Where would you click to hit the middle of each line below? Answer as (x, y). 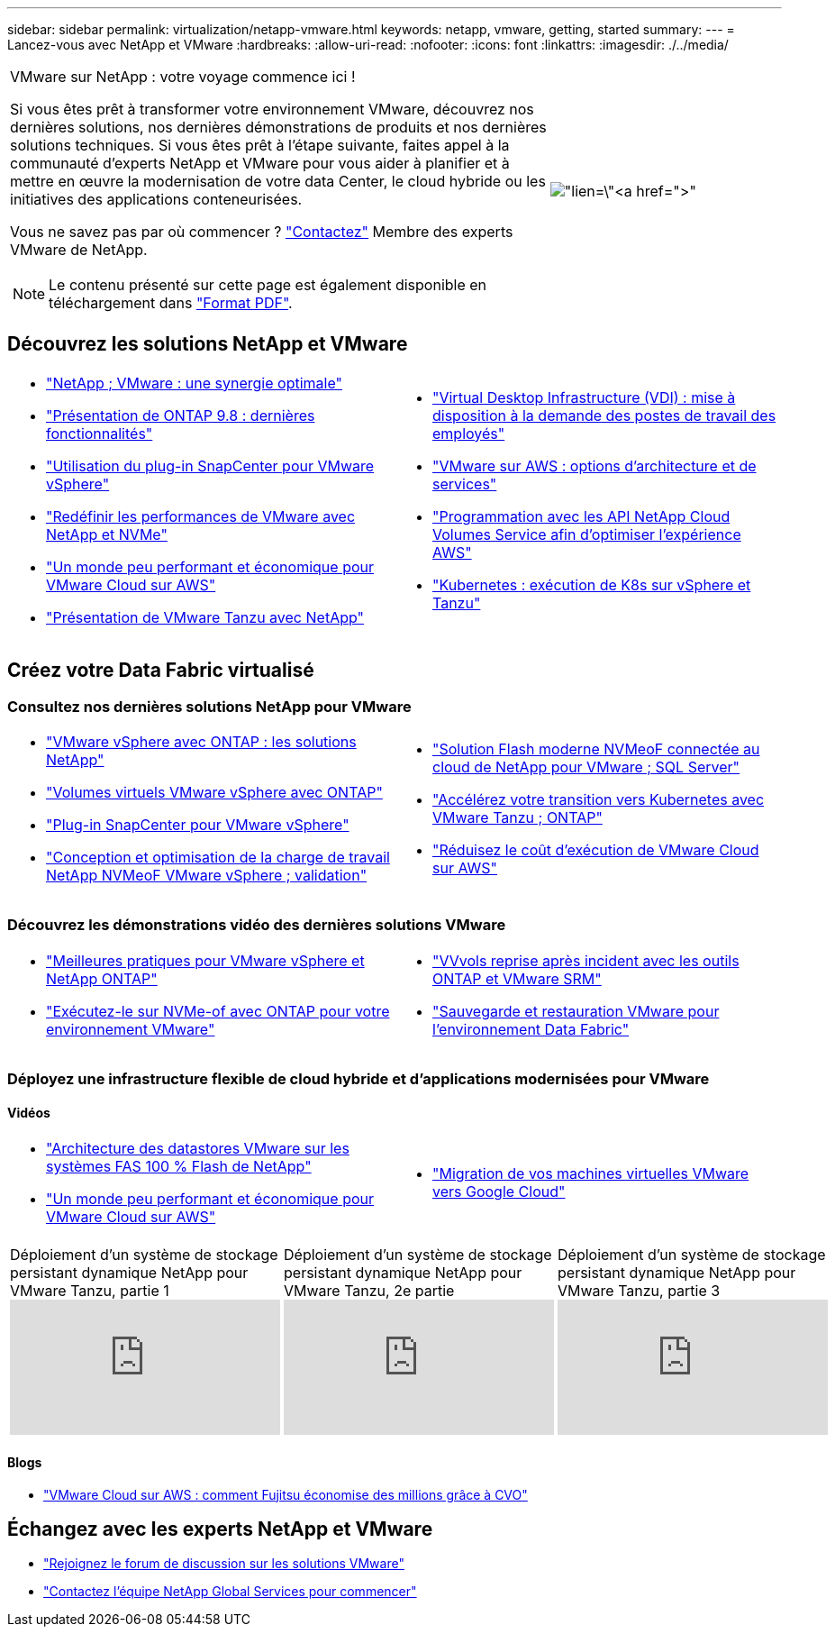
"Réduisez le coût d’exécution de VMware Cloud (596, 850)
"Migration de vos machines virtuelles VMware (591, 1174)
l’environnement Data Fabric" (531, 1029)
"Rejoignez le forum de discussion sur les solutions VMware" (224, 1564)
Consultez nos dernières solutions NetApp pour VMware (209, 706)
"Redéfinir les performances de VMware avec (201, 516)
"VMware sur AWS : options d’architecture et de (594, 466)
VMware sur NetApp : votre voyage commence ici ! (183, 77)
